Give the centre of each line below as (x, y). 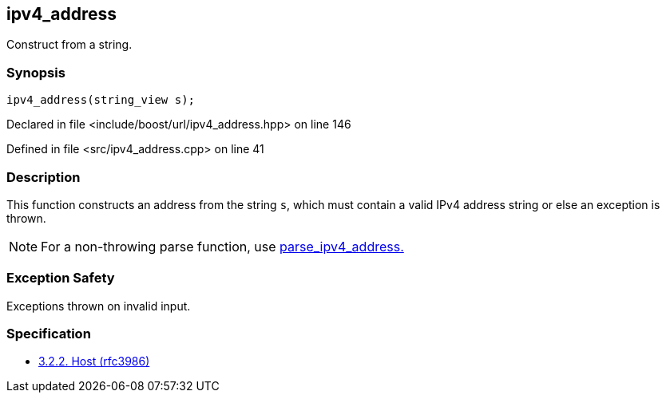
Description (44, 177)
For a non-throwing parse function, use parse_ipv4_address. (222, 246)
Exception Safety (61, 278)
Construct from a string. (69, 45)
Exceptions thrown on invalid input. (99, 306)
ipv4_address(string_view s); (101, 100)
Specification (49, 334)
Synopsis (36, 72)
